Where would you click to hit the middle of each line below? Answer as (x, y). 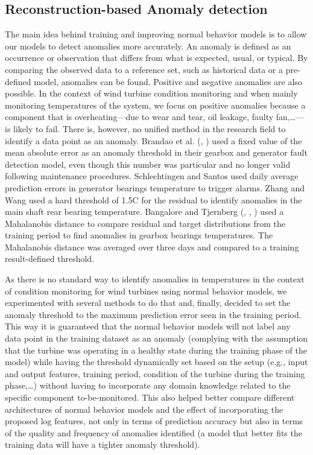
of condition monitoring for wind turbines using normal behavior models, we (146, 291)
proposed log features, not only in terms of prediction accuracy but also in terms (154, 421)
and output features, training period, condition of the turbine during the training (155, 373)
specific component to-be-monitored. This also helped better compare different (150, 397)
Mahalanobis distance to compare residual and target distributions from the (145, 223)
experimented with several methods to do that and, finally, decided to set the (148, 303)
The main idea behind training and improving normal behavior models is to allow (156, 34)
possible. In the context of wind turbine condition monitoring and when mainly (151, 93)
